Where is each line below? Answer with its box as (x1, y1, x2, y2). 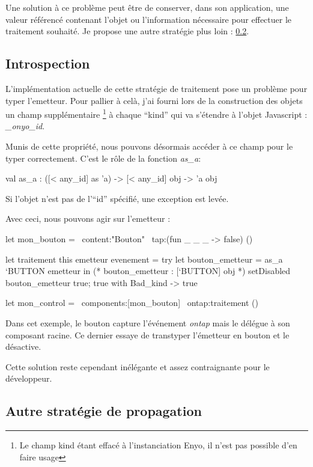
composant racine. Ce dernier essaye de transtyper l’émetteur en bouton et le (5, 328, 290, 341)
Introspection (5, 54, 90, 73)
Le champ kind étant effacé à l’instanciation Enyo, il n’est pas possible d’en (19, 439, 297, 451)
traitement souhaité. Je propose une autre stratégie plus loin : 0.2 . (5, 25, 249, 37)
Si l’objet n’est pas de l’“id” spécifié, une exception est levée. (5, 192, 229, 204)
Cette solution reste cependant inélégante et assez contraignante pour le (5, 360, 270, 373)
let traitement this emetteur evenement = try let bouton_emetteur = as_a (5, 252, 283, 265)
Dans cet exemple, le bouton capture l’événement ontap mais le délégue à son (5, 316, 290, 329)
